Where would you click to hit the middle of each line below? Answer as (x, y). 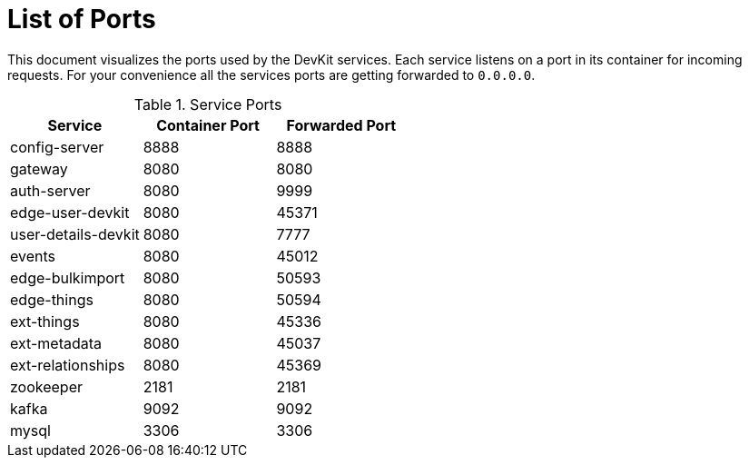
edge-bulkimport (68, 277)
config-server (57, 147)
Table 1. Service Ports (208, 104)
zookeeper (47, 386)
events (33, 256)
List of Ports (82, 19)
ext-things (45, 321)
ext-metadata (56, 343)
